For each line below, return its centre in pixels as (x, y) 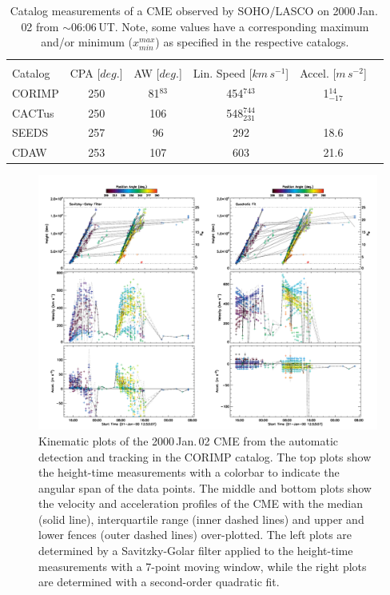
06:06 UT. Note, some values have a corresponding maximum (220, 26)
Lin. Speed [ (223, 72)
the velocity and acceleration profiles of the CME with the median (201, 503)
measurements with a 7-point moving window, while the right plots (203, 566)
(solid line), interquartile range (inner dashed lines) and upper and (201, 519)
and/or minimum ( (87, 42)
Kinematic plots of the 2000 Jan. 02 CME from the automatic (189, 440)
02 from (40, 26)
